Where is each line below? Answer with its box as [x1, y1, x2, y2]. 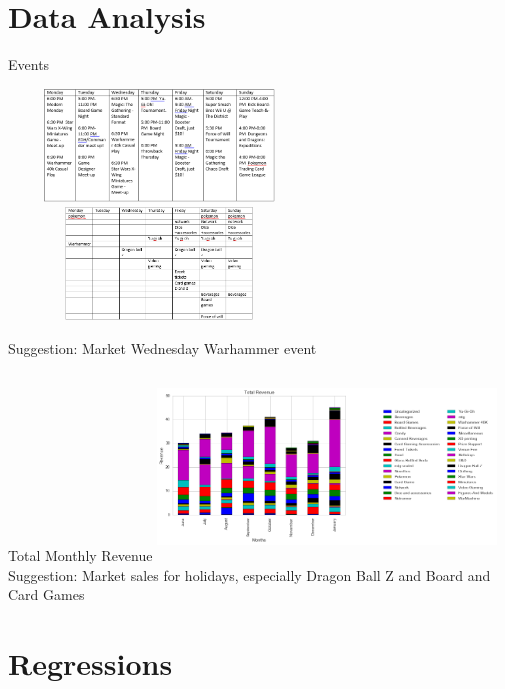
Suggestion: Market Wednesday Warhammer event [8, 337, 317, 358]
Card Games [8, 584, 85, 605]
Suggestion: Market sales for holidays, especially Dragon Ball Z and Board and [8, 564, 491, 585]
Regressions [8, 643, 173, 684]
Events [8, 54, 50, 75]
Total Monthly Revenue [8, 545, 153, 566]
